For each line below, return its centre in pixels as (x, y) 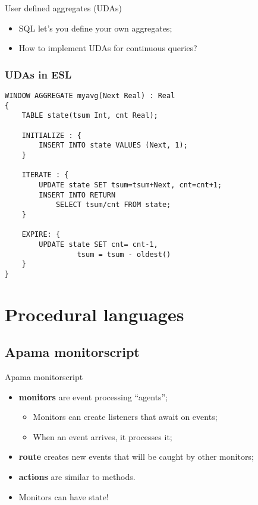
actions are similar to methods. (77, 477)
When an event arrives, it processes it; (103, 436)
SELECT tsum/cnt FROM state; (113, 205)
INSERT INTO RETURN (77, 195)
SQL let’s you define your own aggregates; (95, 28)
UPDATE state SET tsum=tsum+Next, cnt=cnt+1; (130, 185)
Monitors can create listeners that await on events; (125, 417)
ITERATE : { (45, 175)
